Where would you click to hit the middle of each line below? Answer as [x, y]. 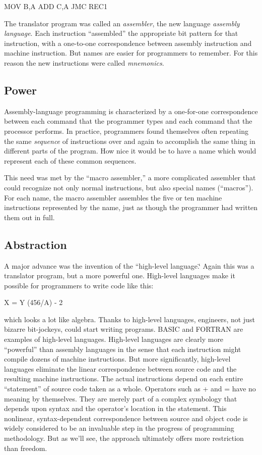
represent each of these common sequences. [70, 160]
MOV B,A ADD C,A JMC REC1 [56, 6]
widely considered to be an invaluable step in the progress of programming [119, 428]
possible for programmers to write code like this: [79, 285]
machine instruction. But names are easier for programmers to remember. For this [131, 53]
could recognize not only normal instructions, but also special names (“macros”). [129, 187]
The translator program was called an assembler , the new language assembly [122, 23]
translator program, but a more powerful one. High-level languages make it [120, 275]
